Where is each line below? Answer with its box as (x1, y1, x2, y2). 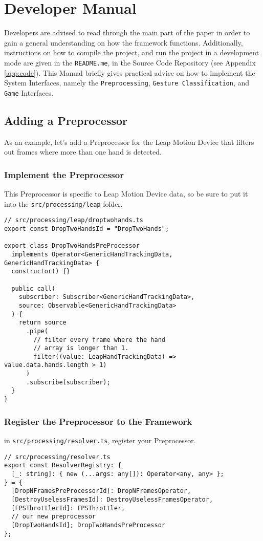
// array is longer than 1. (33, 344, 129, 352)
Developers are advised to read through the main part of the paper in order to (4, 27, 250, 38)
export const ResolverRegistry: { (4, 462, 122, 469)
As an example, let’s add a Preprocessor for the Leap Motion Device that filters (4, 136, 254, 147)
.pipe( (26, 327, 48, 335)
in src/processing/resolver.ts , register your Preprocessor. (4, 435, 196, 445)
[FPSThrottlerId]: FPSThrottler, (11, 504, 125, 512)
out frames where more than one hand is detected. (4, 146, 162, 157)
